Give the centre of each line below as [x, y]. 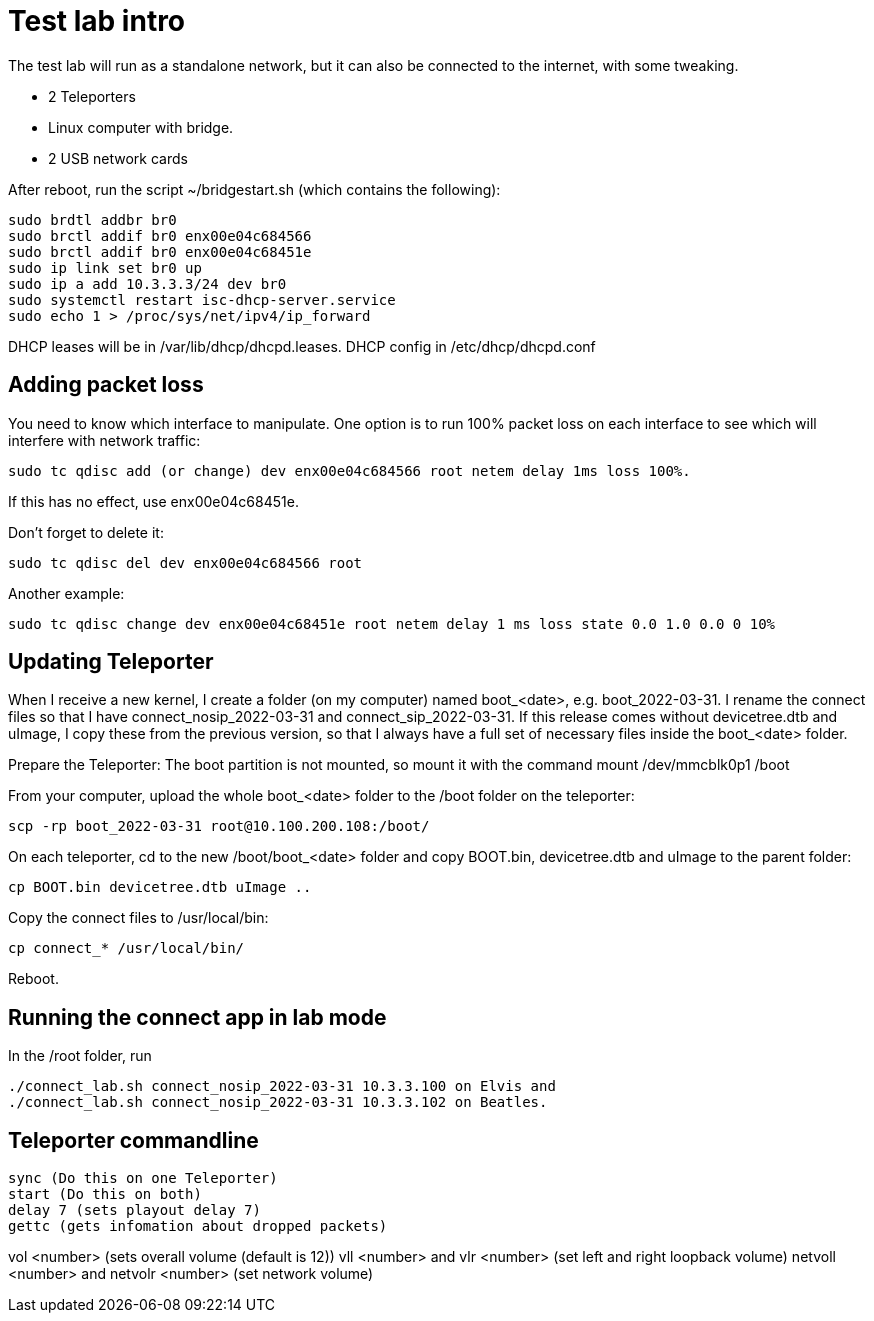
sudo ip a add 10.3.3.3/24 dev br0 [147, 283]
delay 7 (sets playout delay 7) [134, 1210]
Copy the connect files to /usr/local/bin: [138, 918]
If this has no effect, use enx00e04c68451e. [153, 501]
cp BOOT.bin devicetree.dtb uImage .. [160, 887]
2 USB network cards [118, 158]
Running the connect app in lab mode [197, 1017]
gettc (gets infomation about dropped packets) [198, 1226]
